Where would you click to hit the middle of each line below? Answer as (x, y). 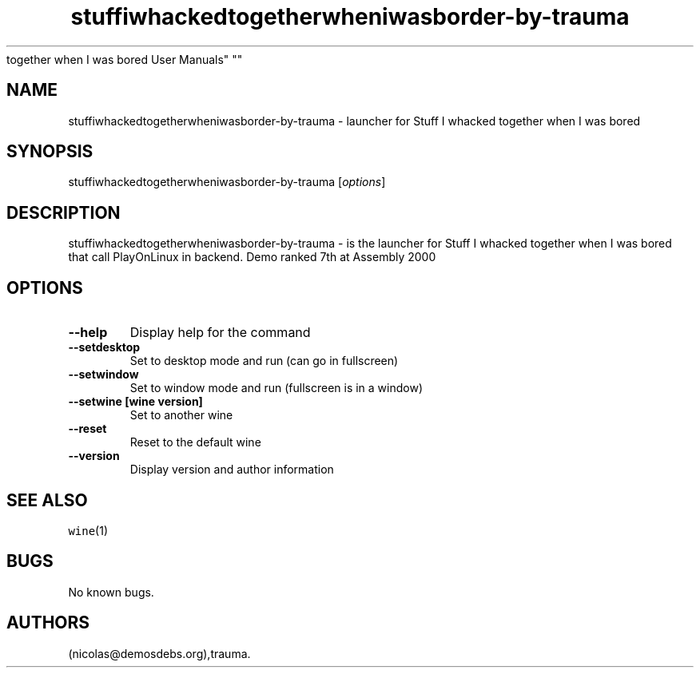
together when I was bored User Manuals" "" (125, 59)
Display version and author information (232, 470)
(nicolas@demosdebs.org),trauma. (159, 653)
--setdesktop (104, 347)
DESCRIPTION (64, 212)
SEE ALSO (47, 500)
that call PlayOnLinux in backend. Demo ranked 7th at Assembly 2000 (252, 257)
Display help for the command (220, 333)
